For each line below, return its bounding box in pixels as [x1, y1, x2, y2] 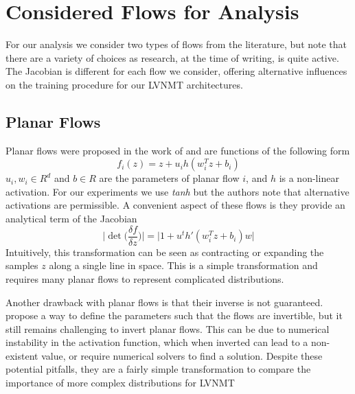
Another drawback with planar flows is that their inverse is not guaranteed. [5, 294, 323, 309]
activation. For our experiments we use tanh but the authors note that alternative [5, 184, 350, 198]
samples [5, 258, 38, 273]
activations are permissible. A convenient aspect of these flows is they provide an [5, 198, 345, 212]
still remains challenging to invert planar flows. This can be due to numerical [5, 321, 330, 336]
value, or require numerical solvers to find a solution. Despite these [41, 348, 323, 362]
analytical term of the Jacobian [5, 211, 137, 226]
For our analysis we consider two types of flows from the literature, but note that [5, 37, 347, 51]
